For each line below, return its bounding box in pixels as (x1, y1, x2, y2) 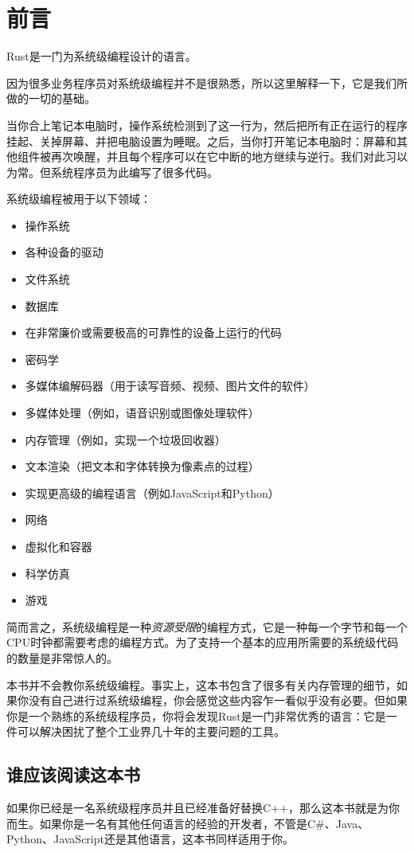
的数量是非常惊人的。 (6, 649, 118, 666)
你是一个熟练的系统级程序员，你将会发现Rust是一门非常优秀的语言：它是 (6, 707, 386, 724)
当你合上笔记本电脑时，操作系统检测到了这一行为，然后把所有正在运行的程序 (6, 116, 408, 133)
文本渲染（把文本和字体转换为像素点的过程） (25, 458, 260, 475)
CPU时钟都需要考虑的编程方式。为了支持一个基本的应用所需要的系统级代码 (6, 634, 399, 651)
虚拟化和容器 (25, 538, 92, 554)
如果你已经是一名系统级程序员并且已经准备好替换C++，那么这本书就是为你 (6, 799, 400, 816)
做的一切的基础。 (6, 90, 96, 107)
